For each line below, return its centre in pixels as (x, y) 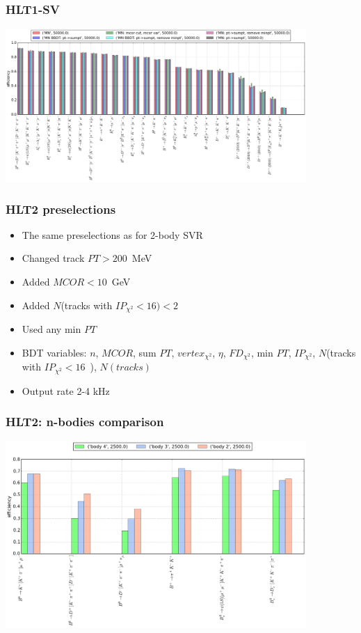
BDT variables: (54, 352)
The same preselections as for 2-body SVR (112, 234)
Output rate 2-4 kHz (66, 390)
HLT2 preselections (61, 209)
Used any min (51, 329)
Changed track (53, 258)
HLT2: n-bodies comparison (85, 422)
